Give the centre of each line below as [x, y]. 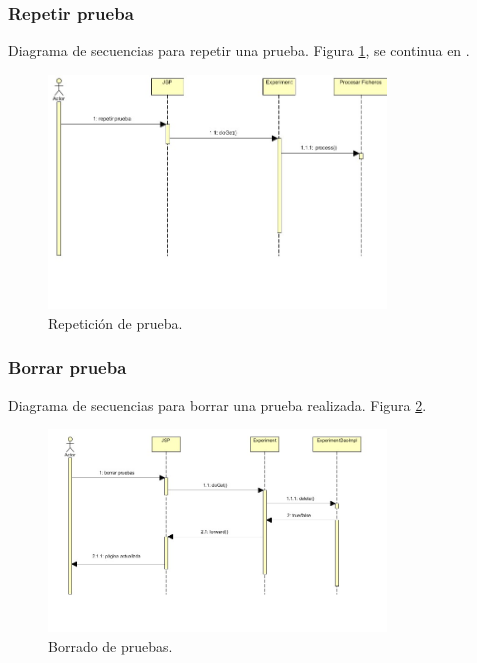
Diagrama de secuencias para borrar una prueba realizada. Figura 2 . [217, 404]
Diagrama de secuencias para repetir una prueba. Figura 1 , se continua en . [239, 50]
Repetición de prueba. [115, 322]
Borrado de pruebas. [110, 645]
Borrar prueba [67, 367]
